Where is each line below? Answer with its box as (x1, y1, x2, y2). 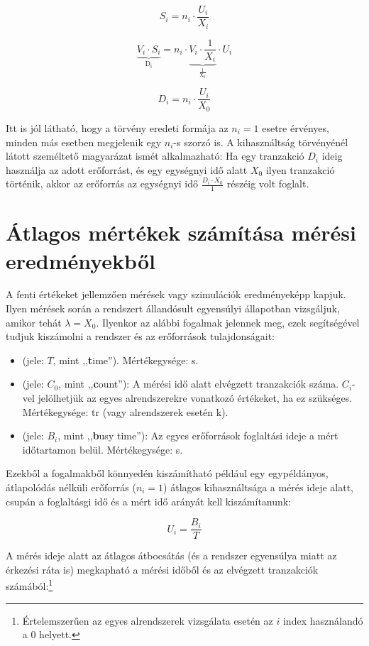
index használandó (282, 613, 363, 628)
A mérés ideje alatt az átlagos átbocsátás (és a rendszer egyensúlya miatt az (6, 548, 337, 563)
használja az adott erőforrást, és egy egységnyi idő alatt (6, 162, 248, 177)
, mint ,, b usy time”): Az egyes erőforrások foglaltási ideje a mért (57, 428, 338, 443)
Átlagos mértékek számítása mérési (6, 218, 356, 247)
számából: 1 (6, 576, 53, 593)
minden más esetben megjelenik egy (6, 134, 162, 149)
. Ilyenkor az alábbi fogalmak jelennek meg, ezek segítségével (96, 314, 360, 329)
